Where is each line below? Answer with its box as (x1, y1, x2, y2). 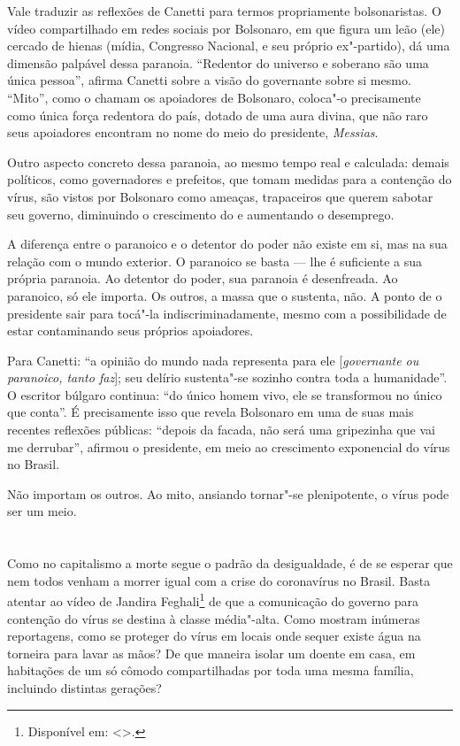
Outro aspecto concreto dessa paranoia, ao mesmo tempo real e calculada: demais (7, 152, 449, 171)
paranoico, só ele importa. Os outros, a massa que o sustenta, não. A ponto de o (7, 286, 442, 304)
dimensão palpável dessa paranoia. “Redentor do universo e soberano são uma (7, 53, 429, 72)
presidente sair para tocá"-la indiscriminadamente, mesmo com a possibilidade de (7, 304, 447, 322)
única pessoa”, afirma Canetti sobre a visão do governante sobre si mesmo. (7, 71, 411, 89)
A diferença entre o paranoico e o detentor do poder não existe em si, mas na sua (7, 235, 448, 253)
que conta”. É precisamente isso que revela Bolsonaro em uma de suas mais (7, 403, 414, 421)
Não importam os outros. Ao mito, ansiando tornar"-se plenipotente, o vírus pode (7, 484, 449, 503)
